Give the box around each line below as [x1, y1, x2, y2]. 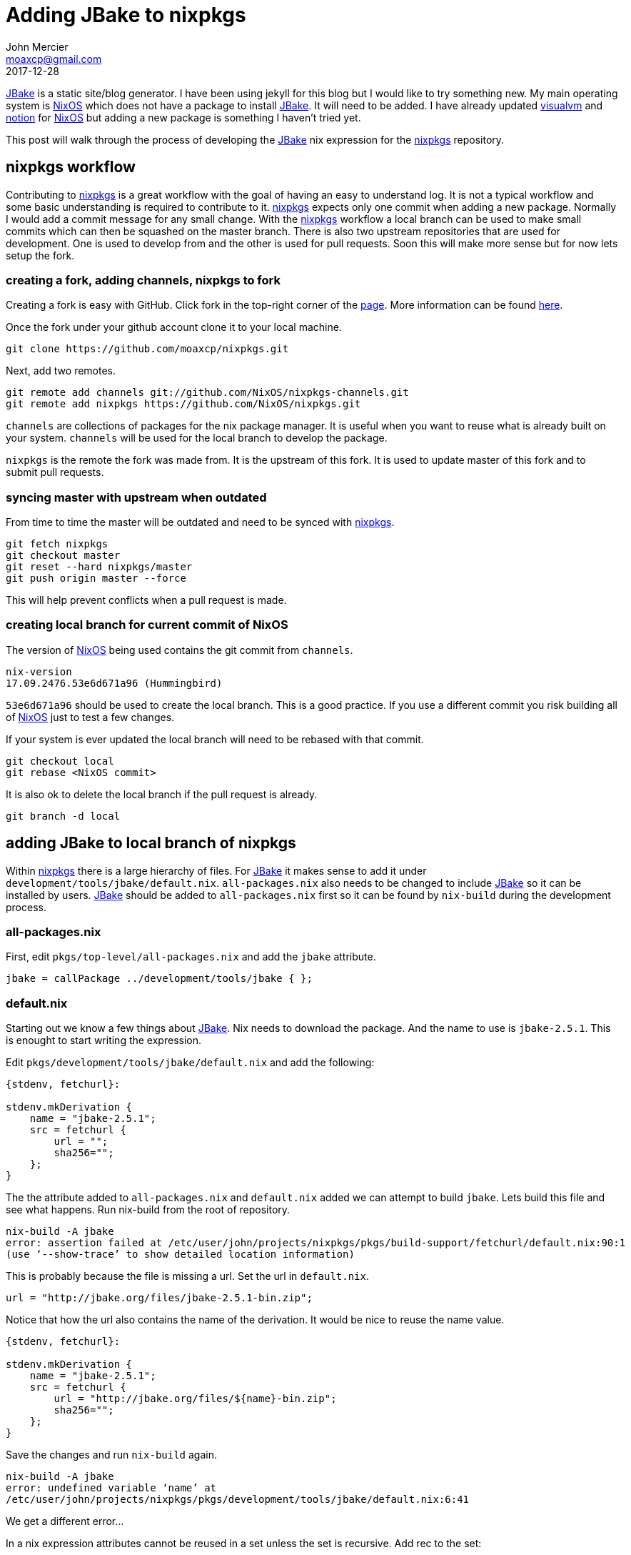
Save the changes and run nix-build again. [6, 1449, 217, 1461]
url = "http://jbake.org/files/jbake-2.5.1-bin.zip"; [6, 1292, 313, 1304]
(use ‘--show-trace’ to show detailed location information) [6, 1248, 355, 1261]
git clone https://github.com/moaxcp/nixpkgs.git [6, 343, 289, 355]
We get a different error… [6, 1515, 124, 1528]
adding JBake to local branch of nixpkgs [6, 834, 296, 853]
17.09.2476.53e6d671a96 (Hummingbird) [6, 677, 223, 689]
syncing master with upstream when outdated [6, 490, 267, 505]
